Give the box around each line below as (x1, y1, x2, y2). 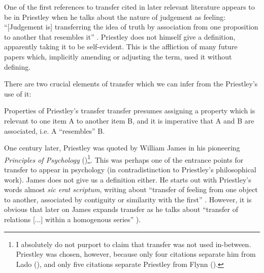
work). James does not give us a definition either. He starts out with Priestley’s (4, 174, 251, 185)
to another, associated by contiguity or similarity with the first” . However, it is (4, 194, 252, 204)
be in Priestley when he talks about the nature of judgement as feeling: (4, 11, 226, 22)
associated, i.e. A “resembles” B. (4, 125, 105, 136)
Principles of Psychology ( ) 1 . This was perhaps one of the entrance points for (4, 153, 244, 165)
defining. (4, 61, 31, 72)
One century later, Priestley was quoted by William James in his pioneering (4, 142, 240, 153)
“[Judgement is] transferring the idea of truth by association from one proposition (4, 21, 258, 32)
